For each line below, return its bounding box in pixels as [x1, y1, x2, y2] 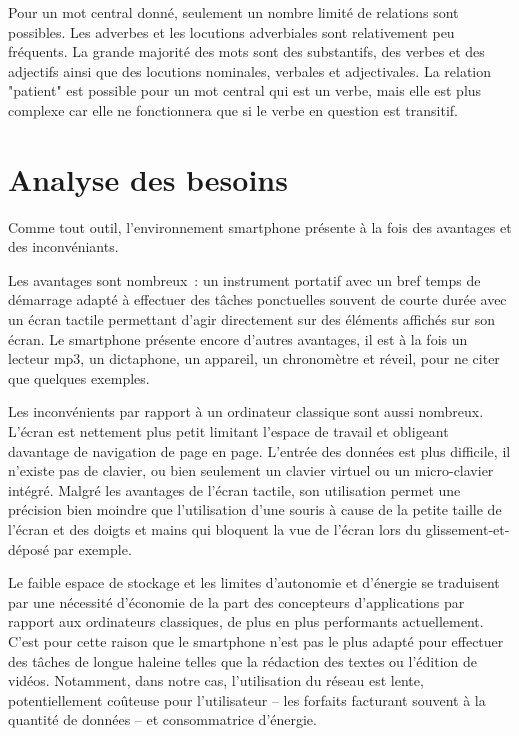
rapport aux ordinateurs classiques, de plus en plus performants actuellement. [8, 611, 484, 632]
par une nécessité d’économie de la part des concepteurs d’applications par [8, 591, 465, 612]
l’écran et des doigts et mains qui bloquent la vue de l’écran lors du [8, 519, 422, 539]
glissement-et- [425, 519, 510, 539]
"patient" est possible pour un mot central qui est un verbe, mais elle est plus [8, 80, 482, 101]
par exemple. [53, 538, 132, 559]
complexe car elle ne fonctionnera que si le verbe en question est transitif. [8, 99, 458, 120]
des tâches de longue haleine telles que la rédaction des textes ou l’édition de [8, 650, 477, 671]
